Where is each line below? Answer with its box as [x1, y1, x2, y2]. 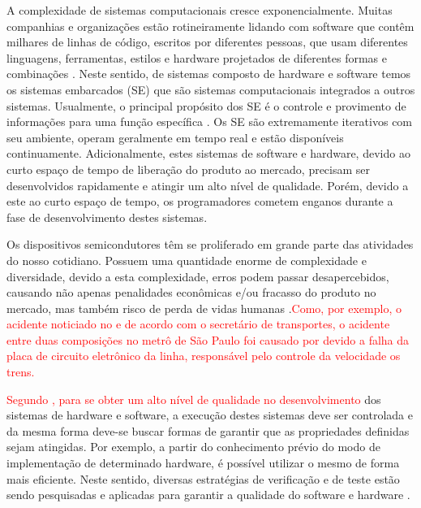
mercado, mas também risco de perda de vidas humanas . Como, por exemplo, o [6, 299, 402, 316]
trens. [6, 363, 35, 380]
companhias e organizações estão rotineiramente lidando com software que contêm [6, 17, 415, 34]
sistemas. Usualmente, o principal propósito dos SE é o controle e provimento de [6, 97, 406, 114]
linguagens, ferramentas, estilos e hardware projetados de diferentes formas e [6, 49, 388, 66]
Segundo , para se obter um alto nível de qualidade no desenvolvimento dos [6, 390, 381, 407]
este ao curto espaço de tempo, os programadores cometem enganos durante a [6, 193, 393, 210]
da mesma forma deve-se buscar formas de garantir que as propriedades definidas [6, 422, 410, 439]
